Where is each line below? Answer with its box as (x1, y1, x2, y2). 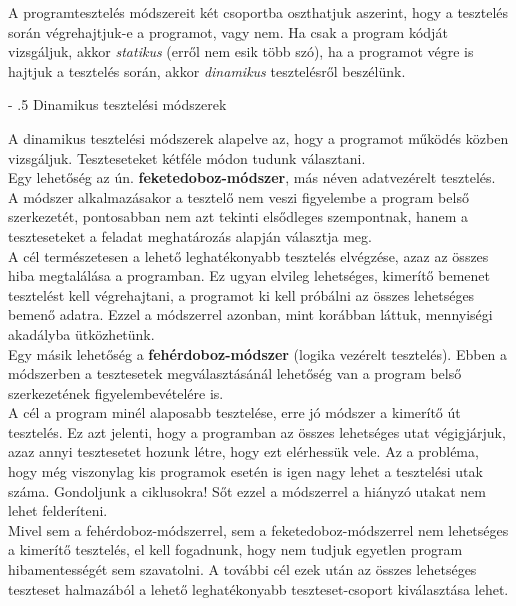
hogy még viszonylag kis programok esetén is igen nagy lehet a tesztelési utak (8, 461, 483, 482)
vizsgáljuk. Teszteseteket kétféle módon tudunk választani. (8, 147, 366, 168)
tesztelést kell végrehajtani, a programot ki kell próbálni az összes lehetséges (8, 284, 475, 305)
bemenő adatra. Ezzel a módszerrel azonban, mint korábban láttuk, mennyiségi (8, 304, 493, 325)
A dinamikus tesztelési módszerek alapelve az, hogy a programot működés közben (8, 127, 509, 148)
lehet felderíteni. (8, 500, 108, 521)
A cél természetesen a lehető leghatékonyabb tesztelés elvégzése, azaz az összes (8, 245, 489, 266)
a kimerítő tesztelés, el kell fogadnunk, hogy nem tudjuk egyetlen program (8, 539, 463, 560)
